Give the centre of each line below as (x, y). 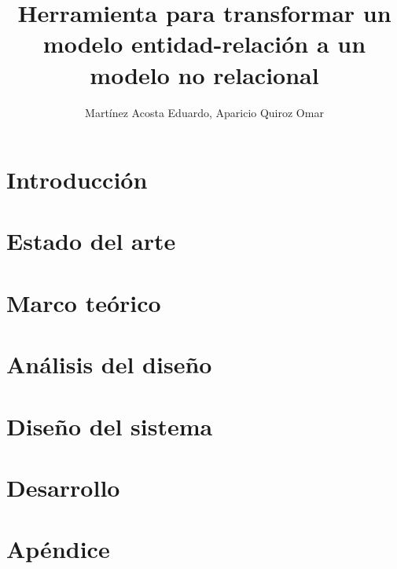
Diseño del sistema (110, 426)
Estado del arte (91, 241)
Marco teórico (84, 302)
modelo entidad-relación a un (204, 44)
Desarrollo (63, 487)
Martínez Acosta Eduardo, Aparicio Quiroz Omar (204, 112)
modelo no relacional (204, 74)
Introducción (77, 180)
